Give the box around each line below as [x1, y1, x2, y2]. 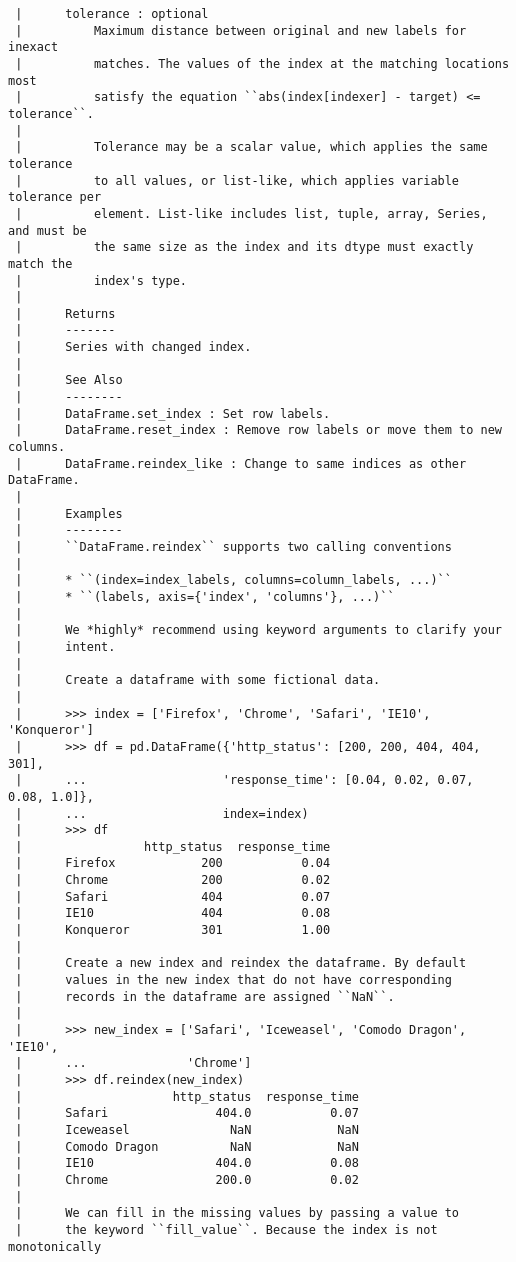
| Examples [15, 506, 123, 521]
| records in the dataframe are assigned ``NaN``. [15, 989, 395, 1004]
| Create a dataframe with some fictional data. [15, 673, 381, 688]
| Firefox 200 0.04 [15, 856, 331, 871]
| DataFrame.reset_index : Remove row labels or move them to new [15, 423, 502, 438]
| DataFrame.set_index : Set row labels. [15, 406, 331, 421]
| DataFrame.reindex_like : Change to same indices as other [15, 456, 467, 471]
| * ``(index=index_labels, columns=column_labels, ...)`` [15, 573, 452, 588]
